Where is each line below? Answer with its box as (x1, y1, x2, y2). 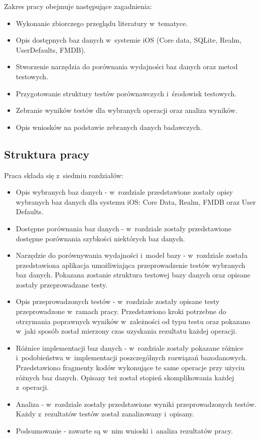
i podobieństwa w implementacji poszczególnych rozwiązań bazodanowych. (16, 352, 247, 363)
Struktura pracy (4, 146, 90, 162)
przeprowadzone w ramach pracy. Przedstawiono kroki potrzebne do (16, 306, 226, 317)
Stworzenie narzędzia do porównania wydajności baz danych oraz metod (16, 61, 238, 72)
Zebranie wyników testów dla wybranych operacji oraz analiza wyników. (16, 105, 237, 115)
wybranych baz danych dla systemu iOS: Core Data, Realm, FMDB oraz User (16, 196, 256, 207)
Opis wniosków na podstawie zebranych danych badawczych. (16, 121, 202, 132)
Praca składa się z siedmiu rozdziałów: (4, 170, 123, 180)
